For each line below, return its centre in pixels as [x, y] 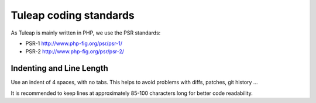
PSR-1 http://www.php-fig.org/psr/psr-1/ [74, 43]
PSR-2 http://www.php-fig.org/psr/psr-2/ [75, 51]
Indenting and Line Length [59, 68]
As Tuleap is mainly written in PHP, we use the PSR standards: [86, 33]
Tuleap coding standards [73, 15]
